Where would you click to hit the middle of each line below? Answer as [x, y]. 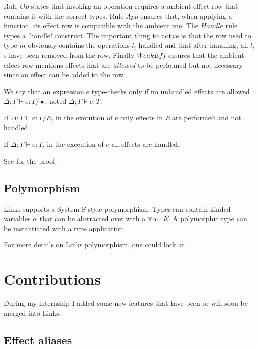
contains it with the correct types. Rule [64, 16]
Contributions [53, 279]
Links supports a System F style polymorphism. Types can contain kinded [117, 208]
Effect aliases [38, 339]
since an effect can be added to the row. [65, 74]
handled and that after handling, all [193, 45]
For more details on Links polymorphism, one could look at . [97, 245]
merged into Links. [33, 312]
